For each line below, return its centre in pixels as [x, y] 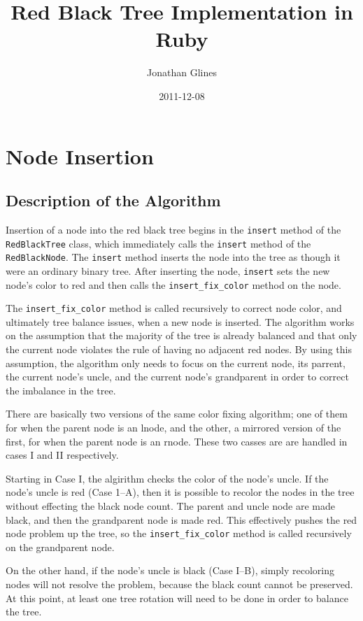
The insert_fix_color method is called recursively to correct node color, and [174, 308]
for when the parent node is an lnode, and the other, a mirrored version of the [173, 427]
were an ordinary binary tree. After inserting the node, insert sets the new [168, 270]
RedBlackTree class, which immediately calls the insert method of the [158, 243]
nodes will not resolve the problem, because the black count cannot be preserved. [179, 584]
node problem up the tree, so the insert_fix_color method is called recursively [179, 533]
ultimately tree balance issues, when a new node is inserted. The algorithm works [180, 321]
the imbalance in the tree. [61, 390]
